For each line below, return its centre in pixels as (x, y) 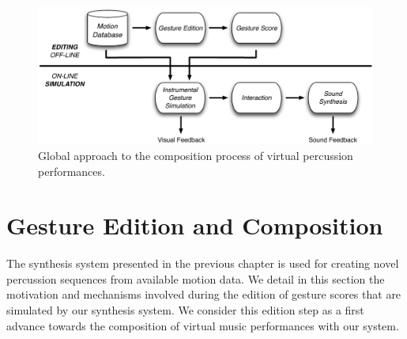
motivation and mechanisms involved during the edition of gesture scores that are (204, 294)
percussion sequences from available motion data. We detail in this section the (196, 278)
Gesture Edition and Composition (195, 225)
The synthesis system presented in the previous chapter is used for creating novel (203, 263)
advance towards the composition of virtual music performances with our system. (203, 325)
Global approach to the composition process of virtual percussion (196, 155)
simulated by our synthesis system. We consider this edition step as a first (185, 310)
